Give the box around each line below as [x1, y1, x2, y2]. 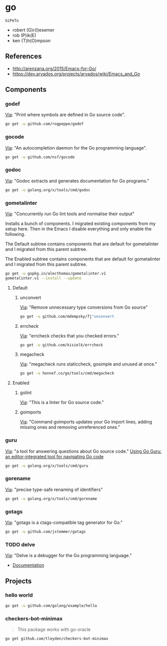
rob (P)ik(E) [12, 32, 36, 38]
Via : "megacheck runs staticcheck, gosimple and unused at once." [19, 361, 157, 367]
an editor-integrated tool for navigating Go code [5, 453, 104, 459]
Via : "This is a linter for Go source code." [19, 400, 104, 406]
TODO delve [5, 541, 35, 548]
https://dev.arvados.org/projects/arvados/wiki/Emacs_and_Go [12, 71, 140, 77]
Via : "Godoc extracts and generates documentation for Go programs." [5, 178, 149, 184]
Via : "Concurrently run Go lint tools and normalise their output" [5, 210, 135, 217]
